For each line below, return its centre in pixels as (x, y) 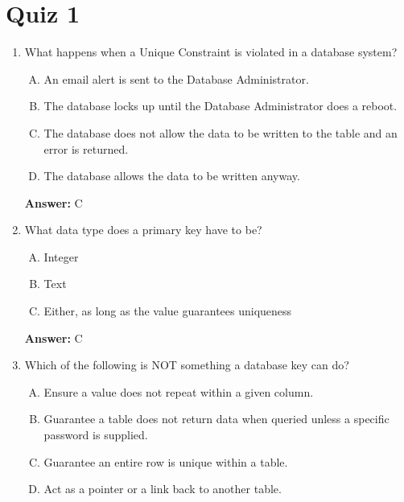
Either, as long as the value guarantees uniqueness (168, 311)
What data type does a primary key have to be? (143, 230)
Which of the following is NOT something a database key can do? (187, 365)
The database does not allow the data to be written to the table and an (221, 132)
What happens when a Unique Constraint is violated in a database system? (211, 52)
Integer (61, 256)
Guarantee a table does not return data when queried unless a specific (216, 419)
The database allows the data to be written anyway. (172, 176)
